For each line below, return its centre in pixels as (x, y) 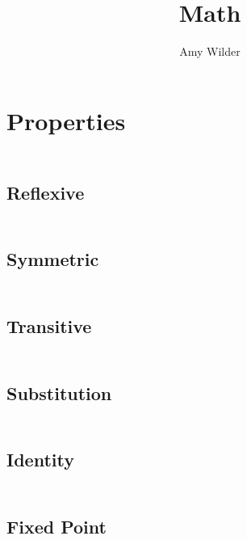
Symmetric (53, 259)
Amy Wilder (210, 51)
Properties (66, 120)
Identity (40, 460)
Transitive (49, 326)
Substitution (59, 392)
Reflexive (46, 192)
